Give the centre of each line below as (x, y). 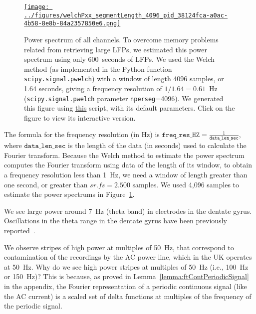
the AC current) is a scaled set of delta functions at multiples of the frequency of (128, 296)
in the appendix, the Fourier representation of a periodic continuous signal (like (126, 286)
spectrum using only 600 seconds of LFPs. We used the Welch (119, 59)
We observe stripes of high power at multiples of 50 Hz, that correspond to (119, 247)
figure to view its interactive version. (80, 117)
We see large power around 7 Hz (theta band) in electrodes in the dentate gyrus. (128, 211)
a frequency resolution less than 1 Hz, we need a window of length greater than (126, 175)
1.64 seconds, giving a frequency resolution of (93, 88)
